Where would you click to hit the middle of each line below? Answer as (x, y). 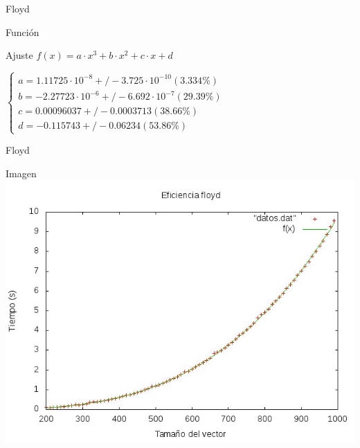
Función (22, 32)
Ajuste (19, 55)
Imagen (21, 173)
